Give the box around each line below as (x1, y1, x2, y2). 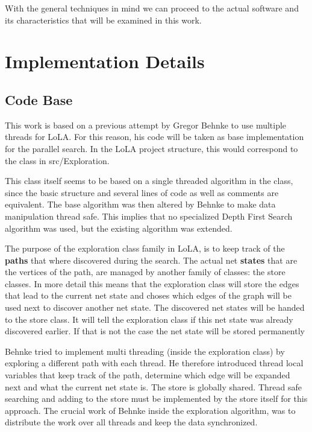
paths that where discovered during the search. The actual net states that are (5, 253, 298, 266)
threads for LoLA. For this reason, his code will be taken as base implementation (5, 130, 304, 143)
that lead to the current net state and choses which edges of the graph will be (5, 289, 292, 302)
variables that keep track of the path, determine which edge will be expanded (5, 369, 290, 381)
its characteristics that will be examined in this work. (5, 13, 202, 26)
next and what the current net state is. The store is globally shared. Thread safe (5, 380, 302, 393)
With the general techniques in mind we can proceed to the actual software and (5, 2, 299, 14)
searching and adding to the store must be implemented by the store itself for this (5, 392, 308, 405)
